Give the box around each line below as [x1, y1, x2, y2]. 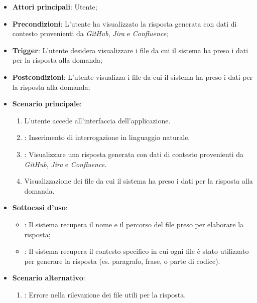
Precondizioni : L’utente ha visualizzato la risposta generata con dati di [12, 18, 237, 29]
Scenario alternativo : [12, 272, 85, 283]
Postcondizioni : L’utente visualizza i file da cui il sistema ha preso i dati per [12, 71, 253, 82]
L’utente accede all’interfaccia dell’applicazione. [24, 115, 171, 125]
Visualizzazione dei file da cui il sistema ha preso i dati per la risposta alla [24, 176, 253, 186]
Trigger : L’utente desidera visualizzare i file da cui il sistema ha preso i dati [12, 45, 248, 55]
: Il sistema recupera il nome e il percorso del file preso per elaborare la [24, 219, 244, 229]
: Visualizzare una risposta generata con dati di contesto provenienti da [24, 148, 243, 159]
